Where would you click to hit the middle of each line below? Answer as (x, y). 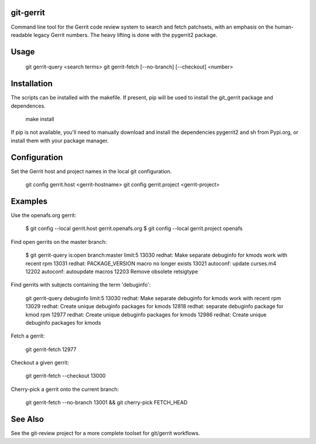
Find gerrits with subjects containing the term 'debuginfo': (81, 285)
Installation (32, 84)
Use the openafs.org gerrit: (44, 215)
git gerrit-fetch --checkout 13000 (66, 376)
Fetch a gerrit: (28, 336)
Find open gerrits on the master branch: (59, 242)
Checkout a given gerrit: (40, 363)
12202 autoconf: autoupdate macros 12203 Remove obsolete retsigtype (112, 271)
